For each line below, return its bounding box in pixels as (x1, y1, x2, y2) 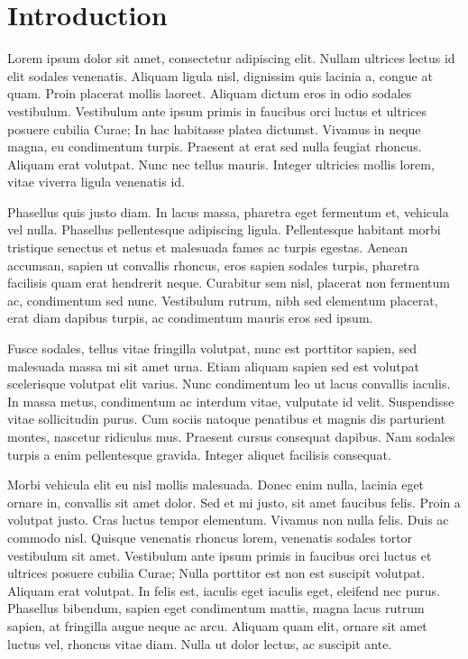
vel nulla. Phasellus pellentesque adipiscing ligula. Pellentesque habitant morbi (7, 220, 441, 239)
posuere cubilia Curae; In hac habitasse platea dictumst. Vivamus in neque (7, 119, 421, 138)
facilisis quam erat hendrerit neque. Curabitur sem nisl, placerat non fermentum (7, 273, 450, 292)
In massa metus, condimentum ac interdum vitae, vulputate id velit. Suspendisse (7, 391, 454, 410)
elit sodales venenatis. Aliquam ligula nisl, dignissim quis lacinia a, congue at (7, 66, 433, 85)
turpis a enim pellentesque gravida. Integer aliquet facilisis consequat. (7, 444, 391, 463)
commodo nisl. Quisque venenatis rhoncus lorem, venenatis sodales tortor (7, 527, 413, 546)
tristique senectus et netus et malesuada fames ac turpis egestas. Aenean (7, 238, 408, 257)
